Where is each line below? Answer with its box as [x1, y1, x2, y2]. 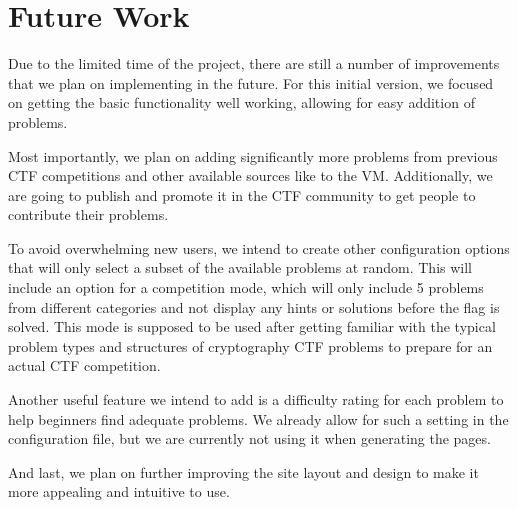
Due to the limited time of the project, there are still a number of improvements [8, 53, 500, 74]
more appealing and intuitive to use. [8, 481, 230, 502]
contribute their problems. [8, 204, 169, 225]
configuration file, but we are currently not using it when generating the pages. [8, 428, 491, 449]
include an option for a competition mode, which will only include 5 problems [8, 277, 484, 298]
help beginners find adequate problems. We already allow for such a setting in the [8, 408, 509, 429]
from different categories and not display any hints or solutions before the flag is [8, 296, 500, 317]
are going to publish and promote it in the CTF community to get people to [8, 184, 476, 205]
